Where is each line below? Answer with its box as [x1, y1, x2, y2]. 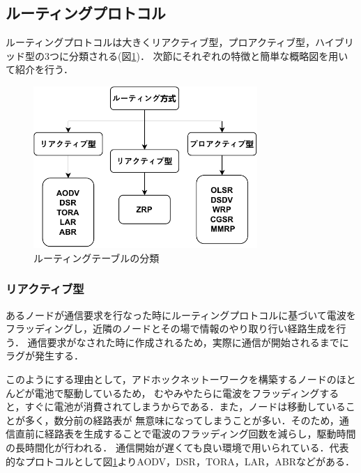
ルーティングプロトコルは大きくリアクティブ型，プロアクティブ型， [6, 35, 316, 49]
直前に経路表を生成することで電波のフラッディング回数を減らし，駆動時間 [15, 426, 356, 441]
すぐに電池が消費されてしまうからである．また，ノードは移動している [24, 399, 346, 414]
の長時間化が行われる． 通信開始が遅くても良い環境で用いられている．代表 [6, 440, 349, 454]
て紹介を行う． [6, 62, 73, 77]
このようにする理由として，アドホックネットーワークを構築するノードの [6, 371, 337, 386]
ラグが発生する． [6, 348, 84, 363]
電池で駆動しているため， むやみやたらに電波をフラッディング [34, 385, 320, 400]
